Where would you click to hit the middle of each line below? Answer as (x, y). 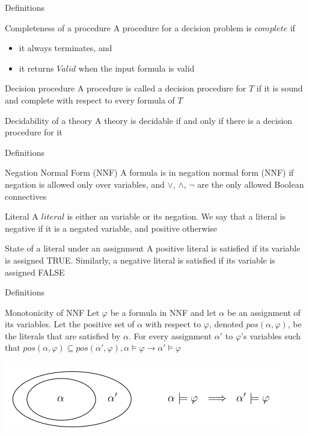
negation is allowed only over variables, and (85, 184)
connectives (26, 196)
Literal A (22, 216)
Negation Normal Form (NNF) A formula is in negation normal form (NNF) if (149, 172)
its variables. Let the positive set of (70, 324)
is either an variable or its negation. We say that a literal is (176, 216)
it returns (36, 68)
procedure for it (34, 132)
